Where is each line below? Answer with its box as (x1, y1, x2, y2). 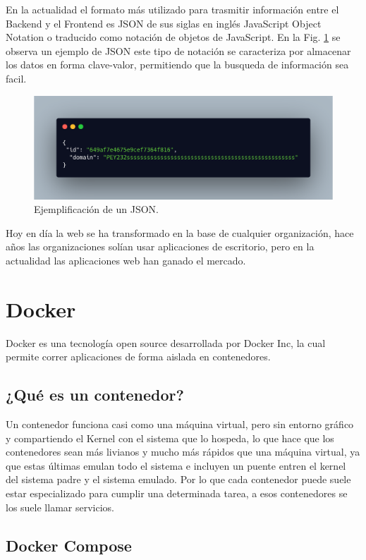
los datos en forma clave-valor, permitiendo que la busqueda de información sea (6, 57, 349, 72)
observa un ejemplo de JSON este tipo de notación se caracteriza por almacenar (6, 43, 351, 58)
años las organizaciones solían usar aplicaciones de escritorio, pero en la (6, 239, 315, 254)
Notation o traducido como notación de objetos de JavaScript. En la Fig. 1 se (6, 30, 341, 44)
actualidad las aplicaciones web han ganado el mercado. (6, 252, 246, 267)
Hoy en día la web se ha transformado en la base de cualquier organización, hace (6, 225, 354, 240)
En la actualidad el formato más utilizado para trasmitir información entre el (6, 2, 339, 16)
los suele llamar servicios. (6, 499, 114, 514)
